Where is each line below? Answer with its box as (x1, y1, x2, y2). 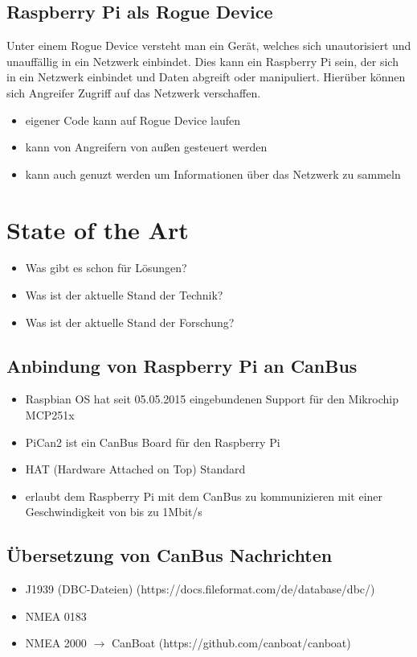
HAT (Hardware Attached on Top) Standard (25, 461, 246, 477)
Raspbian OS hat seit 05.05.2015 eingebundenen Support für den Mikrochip (25, 390, 399, 407)
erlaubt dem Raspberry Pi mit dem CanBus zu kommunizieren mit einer (25, 487, 383, 504)
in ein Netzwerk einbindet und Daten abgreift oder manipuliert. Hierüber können (6, 68, 406, 85)
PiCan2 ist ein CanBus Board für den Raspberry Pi (25, 433, 280, 450)
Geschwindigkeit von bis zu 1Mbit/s (25, 503, 202, 520)
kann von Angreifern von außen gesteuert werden (25, 138, 268, 155)
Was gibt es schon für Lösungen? (25, 259, 187, 276)
